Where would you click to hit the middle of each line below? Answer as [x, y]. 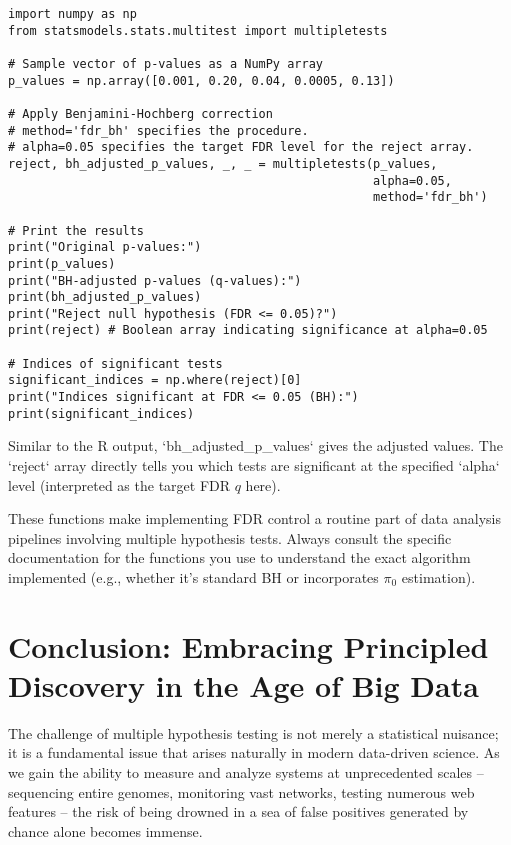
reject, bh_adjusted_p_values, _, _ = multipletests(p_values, [223, 163]
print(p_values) [62, 263]
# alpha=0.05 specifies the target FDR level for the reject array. [241, 147]
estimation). [438, 576]
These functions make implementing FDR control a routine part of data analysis [254, 518]
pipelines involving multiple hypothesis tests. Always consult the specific [230, 537]
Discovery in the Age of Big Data [243, 684]
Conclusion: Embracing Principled [248, 645]
